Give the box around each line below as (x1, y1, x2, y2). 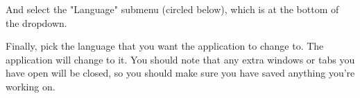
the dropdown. (6, 15, 67, 30)
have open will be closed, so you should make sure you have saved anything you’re (6, 66, 355, 80)
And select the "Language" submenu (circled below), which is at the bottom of (6, 2, 339, 16)
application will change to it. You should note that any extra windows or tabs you (6, 52, 355, 66)
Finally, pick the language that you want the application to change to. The (6, 39, 324, 53)
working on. (6, 79, 55, 93)
